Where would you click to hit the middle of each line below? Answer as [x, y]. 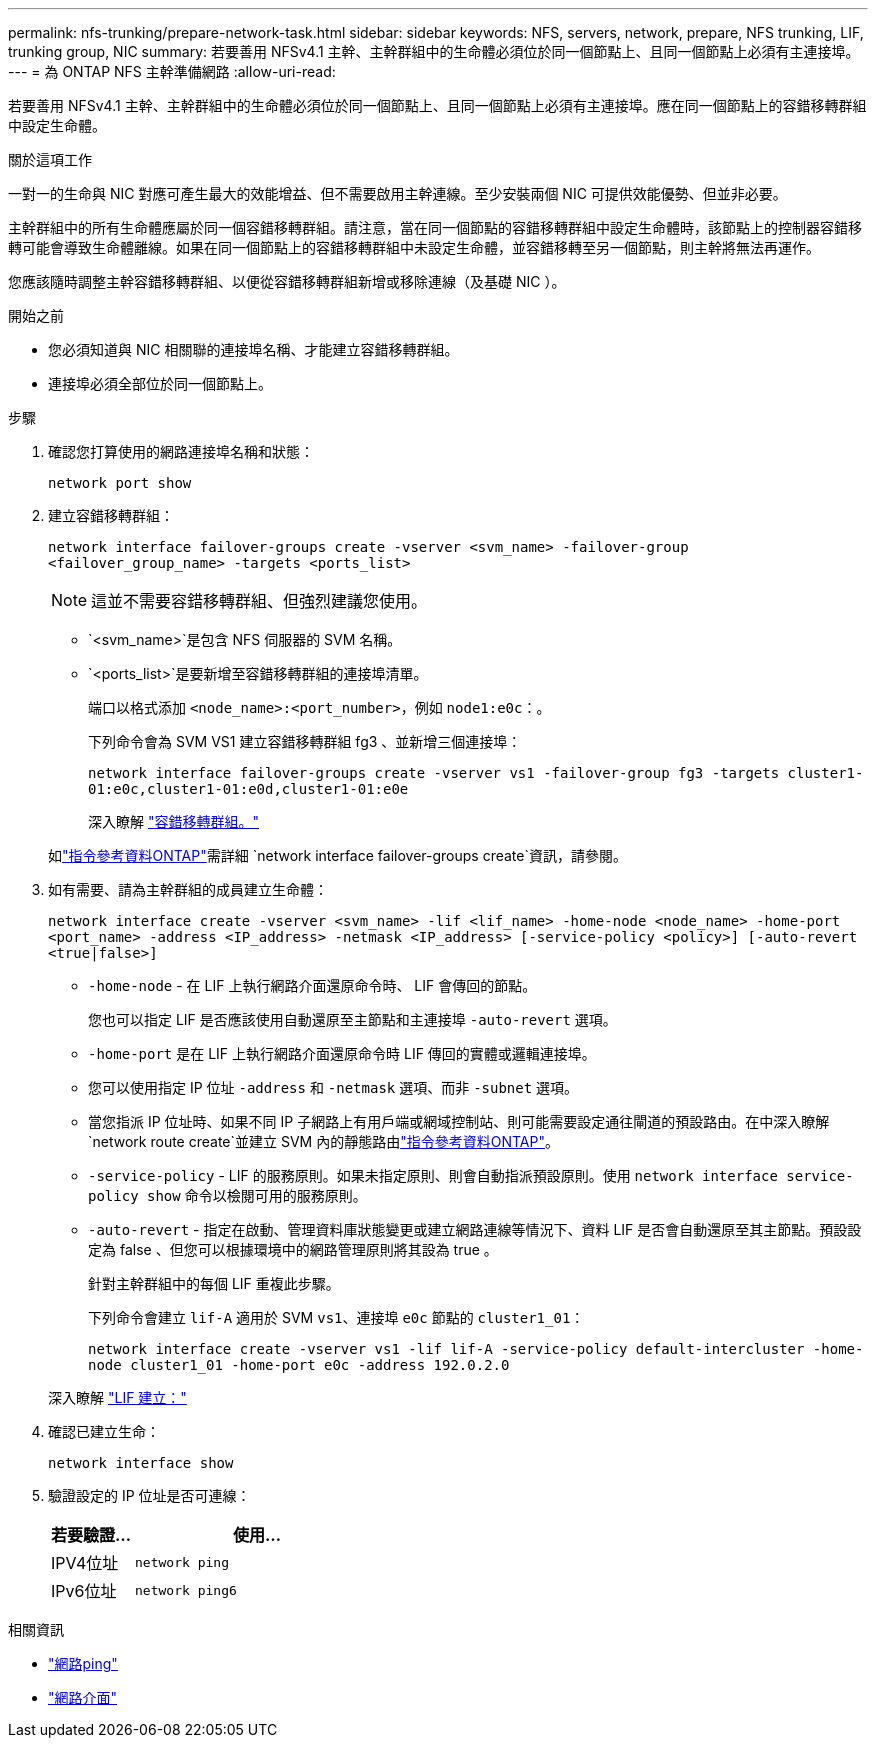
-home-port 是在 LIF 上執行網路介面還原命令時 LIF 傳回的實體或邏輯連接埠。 [342, 1053]
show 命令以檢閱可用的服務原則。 [257, 1195]
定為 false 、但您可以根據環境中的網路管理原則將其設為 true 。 [293, 1249]
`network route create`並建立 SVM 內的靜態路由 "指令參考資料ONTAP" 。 [323, 1141]
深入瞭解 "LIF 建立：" [117, 1397]
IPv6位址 [84, 1591]
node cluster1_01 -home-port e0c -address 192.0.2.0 [299, 1365]
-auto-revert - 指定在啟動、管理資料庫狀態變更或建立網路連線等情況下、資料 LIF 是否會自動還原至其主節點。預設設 [475, 1229]
